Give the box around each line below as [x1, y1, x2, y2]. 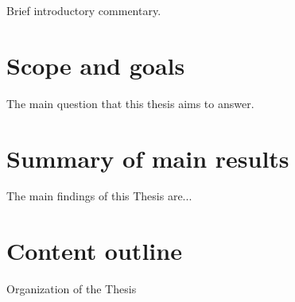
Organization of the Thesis [6, 281, 137, 297]
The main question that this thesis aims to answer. [6, 95, 254, 111]
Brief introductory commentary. [6, 2, 161, 18]
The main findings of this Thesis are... [6, 188, 192, 204]
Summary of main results [6, 141, 289, 174]
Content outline [6, 234, 182, 267]
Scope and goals [6, 48, 185, 81]
